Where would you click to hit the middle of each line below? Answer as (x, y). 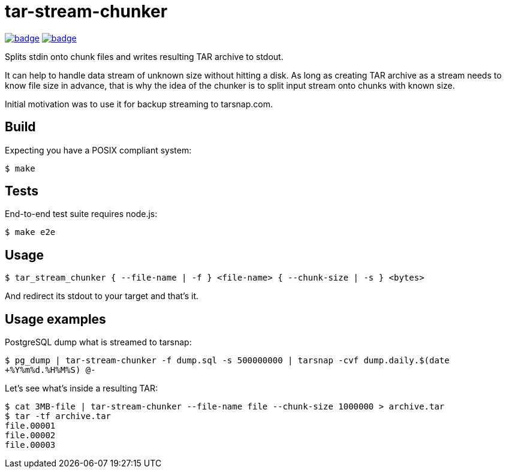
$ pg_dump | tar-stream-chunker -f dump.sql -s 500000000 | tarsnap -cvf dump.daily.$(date (227, 361)
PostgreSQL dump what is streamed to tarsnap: (98, 342)
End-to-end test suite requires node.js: (81, 214)
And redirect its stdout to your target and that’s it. (102, 296)
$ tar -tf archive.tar (58, 416)
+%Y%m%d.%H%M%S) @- (50, 370)
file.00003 (30, 445)
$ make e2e (30, 232)
